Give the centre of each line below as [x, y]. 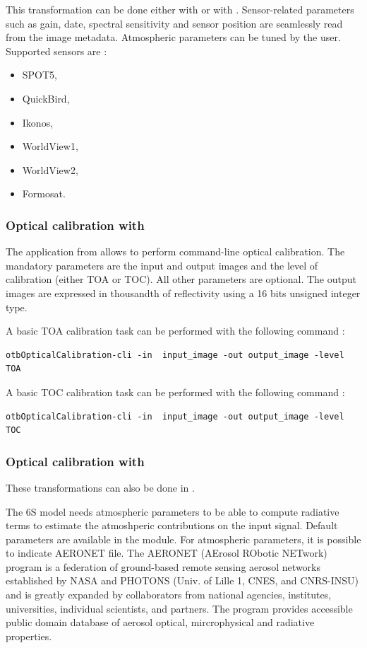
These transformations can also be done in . [100, 487]
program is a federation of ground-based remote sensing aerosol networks [163, 566]
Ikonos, [38, 122]
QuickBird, [46, 98]
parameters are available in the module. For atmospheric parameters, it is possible [183, 539]
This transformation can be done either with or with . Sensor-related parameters [180, 9]
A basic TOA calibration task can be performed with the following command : [175, 331]
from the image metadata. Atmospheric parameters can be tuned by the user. [173, 37]
